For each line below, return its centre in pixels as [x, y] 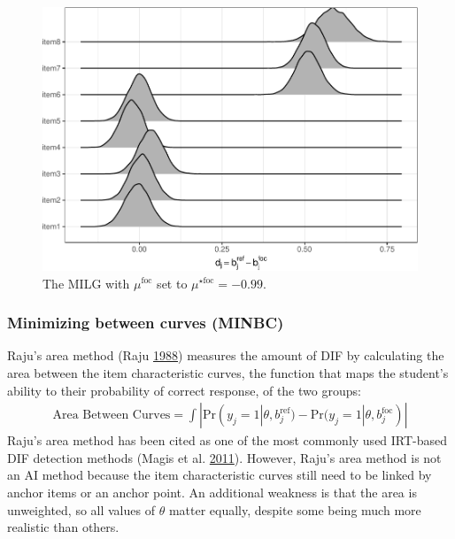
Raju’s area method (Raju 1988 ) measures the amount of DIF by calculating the [226, 355]
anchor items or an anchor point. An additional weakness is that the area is [212, 492]
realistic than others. [63, 527]
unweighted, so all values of [81, 509]
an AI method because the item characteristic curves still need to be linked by [220, 475]
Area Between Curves [112, 416]
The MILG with [86, 283]
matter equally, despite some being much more [295, 509]
